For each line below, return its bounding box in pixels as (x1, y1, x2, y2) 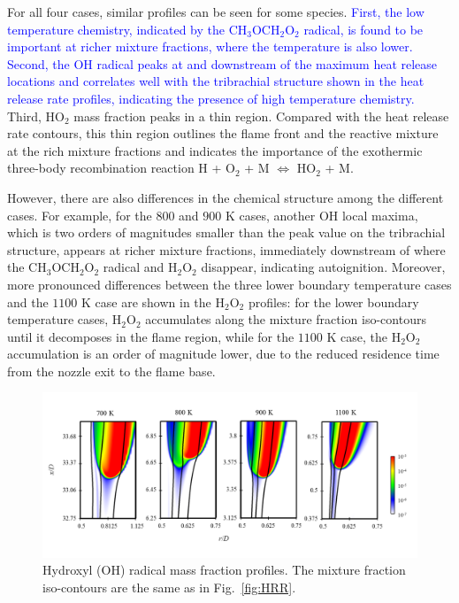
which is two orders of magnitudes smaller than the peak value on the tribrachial (7, 223, 446, 242)
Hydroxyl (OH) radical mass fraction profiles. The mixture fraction (42, 560, 406, 579)
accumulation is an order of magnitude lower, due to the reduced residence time (7, 344, 440, 363)
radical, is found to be (303, 19, 424, 38)
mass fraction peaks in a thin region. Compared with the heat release (73, 106, 449, 125)
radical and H (103, 258, 178, 276)
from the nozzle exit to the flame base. (7, 361, 216, 380)
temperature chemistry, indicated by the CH (7, 19, 248, 38)
